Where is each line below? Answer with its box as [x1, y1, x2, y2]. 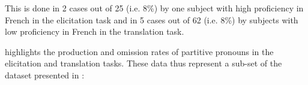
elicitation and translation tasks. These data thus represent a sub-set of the [5, 57, 282, 69]
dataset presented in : [5, 68, 85, 81]
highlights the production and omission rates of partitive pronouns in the [5, 45, 274, 57]
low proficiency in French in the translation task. [5, 25, 184, 38]
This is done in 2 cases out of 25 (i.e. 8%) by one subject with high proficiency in [5, 2, 304, 14]
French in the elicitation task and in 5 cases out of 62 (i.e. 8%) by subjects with [5, 13, 298, 26]
